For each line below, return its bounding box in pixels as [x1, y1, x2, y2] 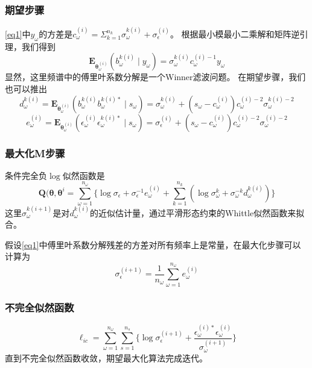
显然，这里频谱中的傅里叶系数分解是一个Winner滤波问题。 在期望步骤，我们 [5, 70, 306, 83]
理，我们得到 [5, 40, 56, 52]
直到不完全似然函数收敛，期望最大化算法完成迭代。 [5, 351, 208, 364]
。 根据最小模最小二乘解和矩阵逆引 [170, 28, 308, 40]
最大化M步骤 [5, 145, 65, 160]
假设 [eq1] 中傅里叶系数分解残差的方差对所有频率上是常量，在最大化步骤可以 [5, 238, 301, 251]
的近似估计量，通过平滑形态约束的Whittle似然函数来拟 [90, 206, 305, 219]
